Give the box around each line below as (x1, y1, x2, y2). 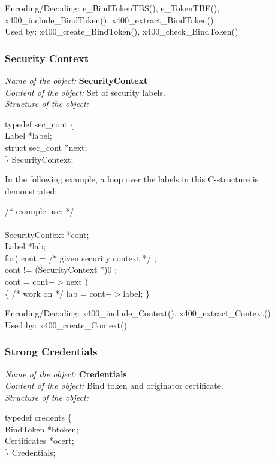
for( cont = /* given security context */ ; (5, 251, 156, 264)
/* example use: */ (5, 205, 74, 217)
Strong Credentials (5, 344, 98, 359)
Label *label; (5, 129, 52, 142)
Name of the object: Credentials (5, 367, 127, 380)
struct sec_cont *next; (5, 141, 87, 153)
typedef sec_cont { (5, 117, 74, 130)
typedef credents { (5, 411, 72, 424)
